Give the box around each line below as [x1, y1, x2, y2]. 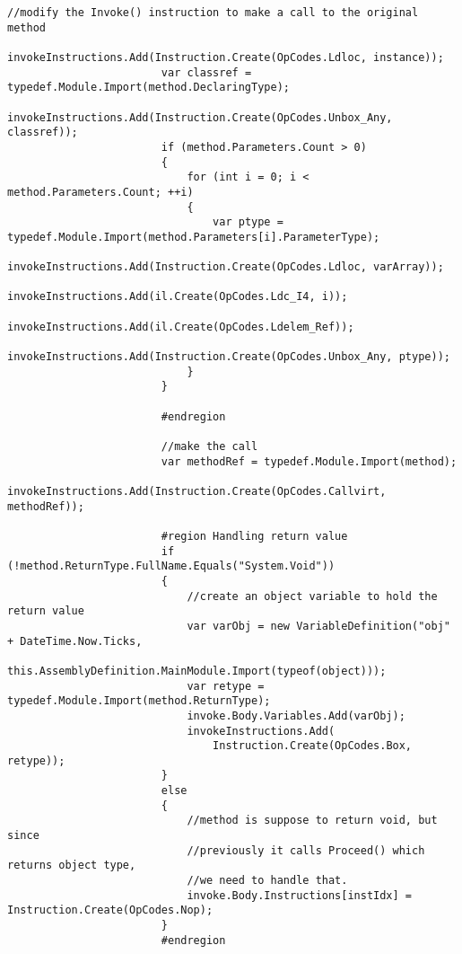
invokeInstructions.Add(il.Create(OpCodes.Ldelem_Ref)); [7, 320, 354, 333]
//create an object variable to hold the [187, 589, 438, 603]
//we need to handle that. [187, 874, 348, 888]
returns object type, [7, 859, 136, 872]
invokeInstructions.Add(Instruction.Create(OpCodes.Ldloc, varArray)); [7, 261, 444, 274]
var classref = [161, 66, 252, 79]
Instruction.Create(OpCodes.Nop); [7, 904, 214, 917]
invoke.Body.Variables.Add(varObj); [187, 709, 405, 722]
